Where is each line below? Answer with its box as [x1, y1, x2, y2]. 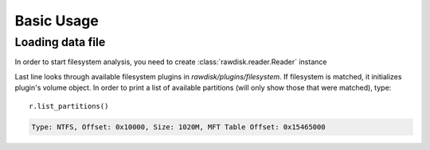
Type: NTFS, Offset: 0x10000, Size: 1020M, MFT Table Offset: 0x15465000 [31, 122, 326, 131]
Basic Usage [14, 12, 99, 29]
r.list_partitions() [29, 102, 109, 110]
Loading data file [14, 35, 106, 49]
